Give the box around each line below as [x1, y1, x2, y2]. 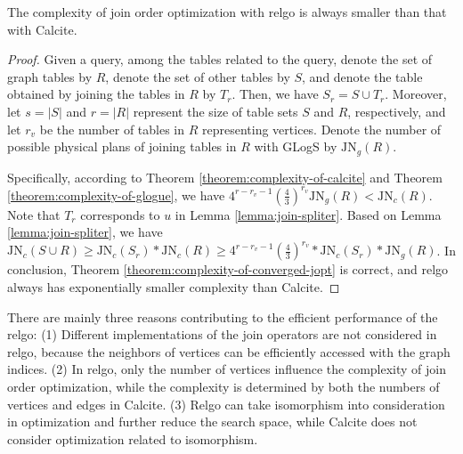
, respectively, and [347, 101, 446, 120]
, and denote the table [302, 67, 423, 85]
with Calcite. [7, 20, 77, 38]
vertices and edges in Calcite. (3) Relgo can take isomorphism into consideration [7, 394, 445, 413]
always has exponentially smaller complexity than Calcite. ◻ [7, 277, 340, 296]
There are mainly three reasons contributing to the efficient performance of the [7, 307, 438, 326]
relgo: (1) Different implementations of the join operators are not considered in [7, 325, 437, 344]
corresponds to [80, 205, 160, 223]
